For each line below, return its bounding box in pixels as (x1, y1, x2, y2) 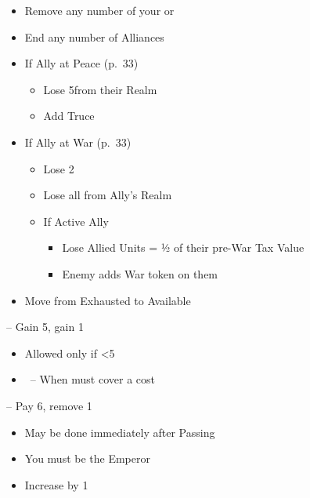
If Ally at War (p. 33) (24, 133, 132, 150)
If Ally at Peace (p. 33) (24, 55, 139, 71)
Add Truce (43, 107, 95, 124)
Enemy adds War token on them (62, 265, 218, 282)
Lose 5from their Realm (43, 81, 157, 97)
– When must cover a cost (30, 371, 156, 387)
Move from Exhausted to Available (24, 292, 191, 308)
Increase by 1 (24, 476, 88, 493)
